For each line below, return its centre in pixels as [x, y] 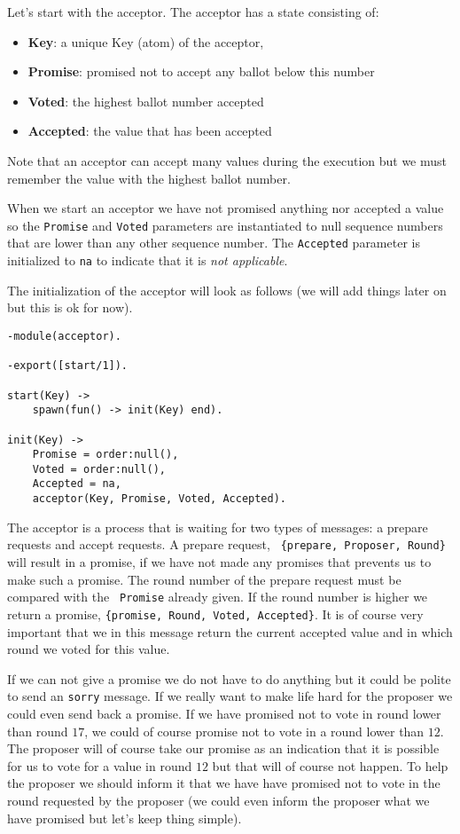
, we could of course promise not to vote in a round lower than [254, 731]
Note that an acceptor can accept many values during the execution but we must [227, 160]
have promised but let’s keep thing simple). [125, 818]
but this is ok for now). [70, 307]
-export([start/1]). [68, 366]
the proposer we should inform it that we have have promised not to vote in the [224, 783]
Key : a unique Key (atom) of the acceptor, [146, 41]
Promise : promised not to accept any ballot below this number [201, 71]
